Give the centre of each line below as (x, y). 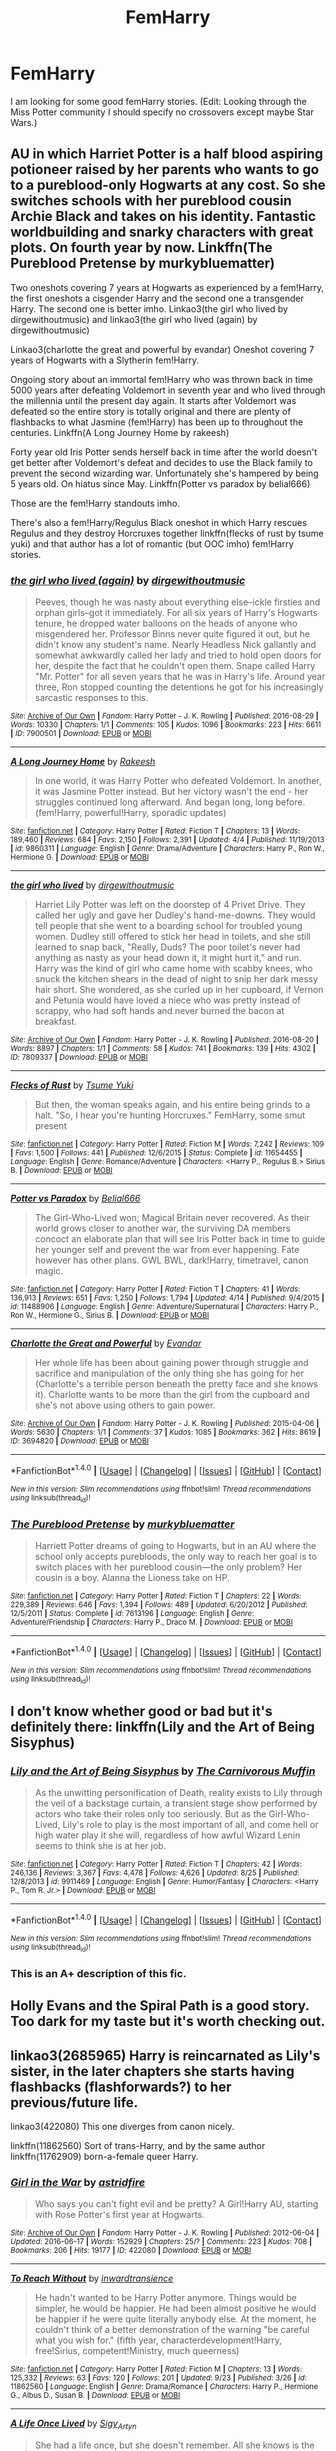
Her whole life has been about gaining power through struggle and (171, 1363)
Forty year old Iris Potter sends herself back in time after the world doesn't (164, 452)
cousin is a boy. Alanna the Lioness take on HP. (132, 1578)
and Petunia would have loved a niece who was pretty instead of (168, 1000)
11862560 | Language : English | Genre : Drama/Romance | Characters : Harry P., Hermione (164, 2387)
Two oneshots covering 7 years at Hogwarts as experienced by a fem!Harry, (167, 287)
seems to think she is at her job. (100, 1845)
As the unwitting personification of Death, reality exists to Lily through (178, 1792)
